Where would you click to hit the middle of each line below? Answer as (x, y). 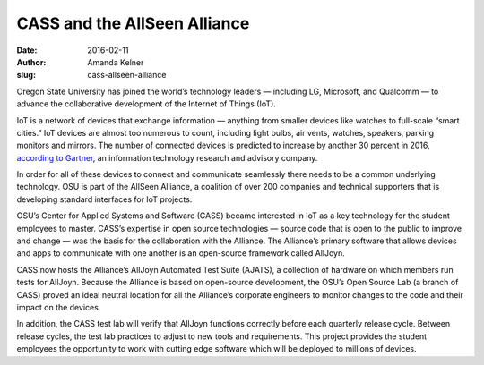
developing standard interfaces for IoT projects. (104, 199)
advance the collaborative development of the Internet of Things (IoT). (147, 104)
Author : (31, 62)
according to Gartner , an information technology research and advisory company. (167, 157)
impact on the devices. (59, 307)
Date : (27, 50)
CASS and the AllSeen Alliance (133, 23)
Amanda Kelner (116, 62)
